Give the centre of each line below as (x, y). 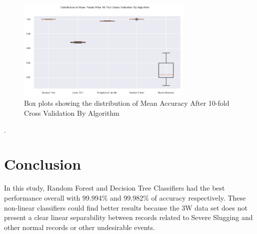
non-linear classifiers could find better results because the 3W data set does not (126, 207)
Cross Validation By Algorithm (72, 113)
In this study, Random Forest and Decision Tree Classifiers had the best (114, 188)
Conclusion (43, 164)
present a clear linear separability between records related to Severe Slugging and (128, 217)
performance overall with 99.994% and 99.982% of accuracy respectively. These (125, 197)
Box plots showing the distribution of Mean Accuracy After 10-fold (127, 103)
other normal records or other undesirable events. (79, 227)
